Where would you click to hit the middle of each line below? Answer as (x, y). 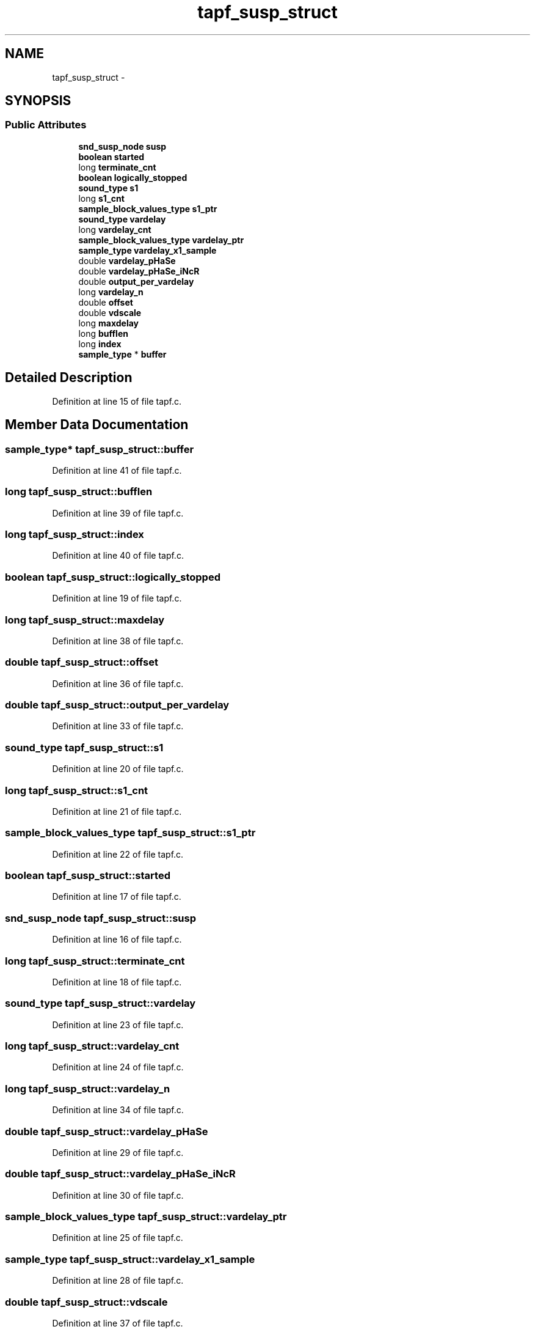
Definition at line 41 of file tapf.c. (117, 470)
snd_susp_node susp (122, 146)
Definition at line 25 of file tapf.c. (118, 1238)
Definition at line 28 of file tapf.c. (118, 1281)
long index (100, 344)
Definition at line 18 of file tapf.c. (117, 982)
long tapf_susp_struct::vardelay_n (88, 1088)
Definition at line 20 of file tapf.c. (118, 769)
